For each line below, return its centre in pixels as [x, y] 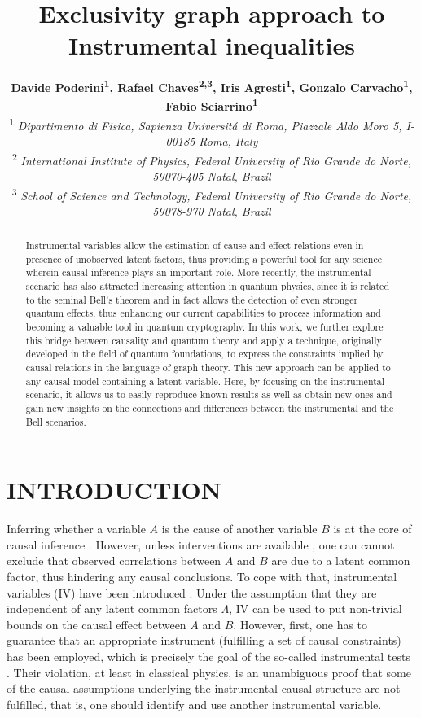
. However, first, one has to [300, 624]
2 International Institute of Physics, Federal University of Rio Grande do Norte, [212, 159]
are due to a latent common [341, 560]
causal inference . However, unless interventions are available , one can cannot [201, 544]
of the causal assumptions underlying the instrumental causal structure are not [204, 688]
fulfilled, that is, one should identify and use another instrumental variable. [194, 704]
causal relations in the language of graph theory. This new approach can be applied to [208, 368]
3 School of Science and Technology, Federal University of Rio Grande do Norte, [212, 194]
